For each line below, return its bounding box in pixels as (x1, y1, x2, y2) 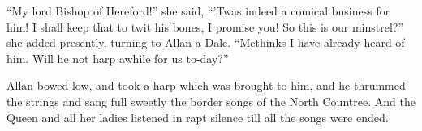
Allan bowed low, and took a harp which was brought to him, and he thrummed (6, 77, 406, 94)
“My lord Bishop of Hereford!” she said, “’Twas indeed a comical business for (6, 2, 390, 19)
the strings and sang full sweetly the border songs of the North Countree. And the (6, 92, 416, 109)
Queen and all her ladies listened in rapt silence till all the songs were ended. (6, 108, 389, 125)
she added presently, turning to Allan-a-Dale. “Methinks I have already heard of (6, 34, 405, 51)
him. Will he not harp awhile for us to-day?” (6, 49, 229, 66)
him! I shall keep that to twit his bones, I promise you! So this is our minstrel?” (6, 18, 404, 35)
